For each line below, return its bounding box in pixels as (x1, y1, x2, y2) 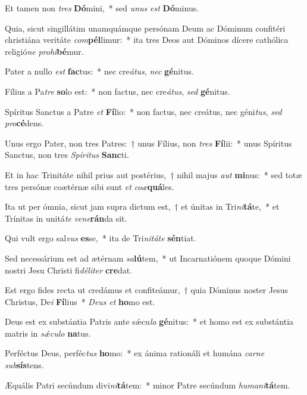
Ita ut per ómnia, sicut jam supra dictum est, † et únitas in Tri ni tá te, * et (5, 200, 280, 213)
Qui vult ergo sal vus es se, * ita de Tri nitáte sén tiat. (5, 232, 196, 244)
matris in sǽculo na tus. (5, 326, 91, 339)
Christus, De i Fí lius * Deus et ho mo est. (5, 295, 155, 307)
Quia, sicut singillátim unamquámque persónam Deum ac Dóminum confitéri (5, 21, 286, 34)
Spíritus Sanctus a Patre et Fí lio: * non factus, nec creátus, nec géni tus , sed (5, 105, 282, 117)
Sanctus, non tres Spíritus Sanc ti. (5, 148, 129, 161)
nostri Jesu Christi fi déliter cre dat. (5, 263, 133, 276)
